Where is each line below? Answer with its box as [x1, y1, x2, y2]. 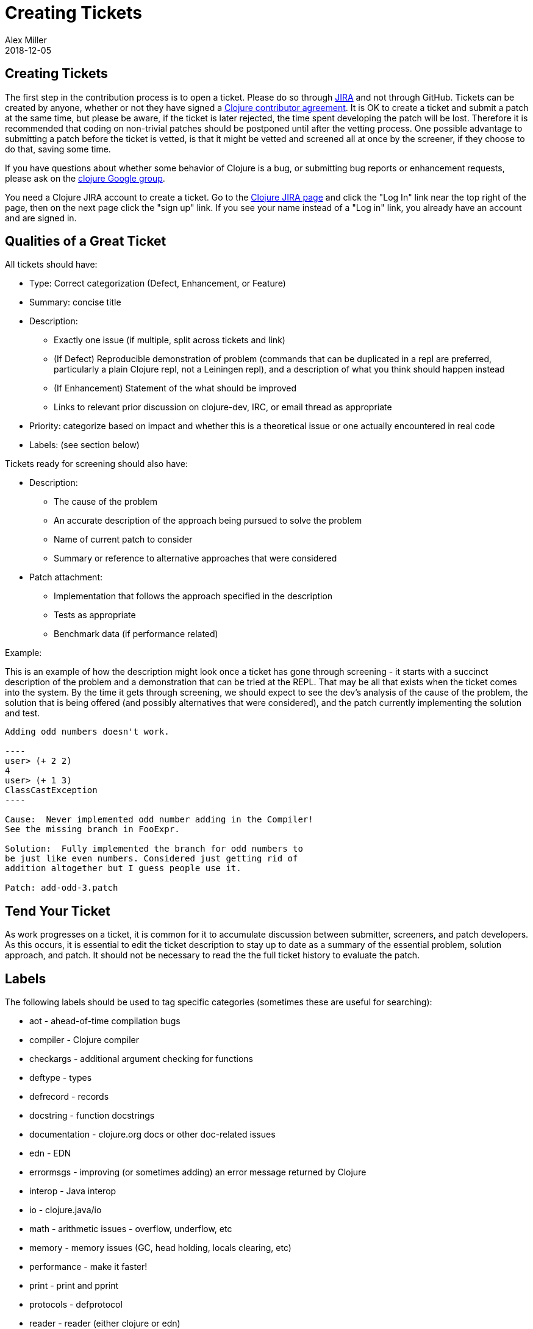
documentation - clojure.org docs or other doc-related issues [29, 1129, 276, 1140]
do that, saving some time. [5, 143, 111, 154]
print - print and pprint [29, 1280, 119, 1291]
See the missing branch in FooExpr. [5, 824, 180, 835]
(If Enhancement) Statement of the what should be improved [54, 383, 297, 394]
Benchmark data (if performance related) [54, 629, 218, 640]
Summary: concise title [29, 297, 121, 308]
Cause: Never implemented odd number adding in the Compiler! [5, 814, 313, 825]
